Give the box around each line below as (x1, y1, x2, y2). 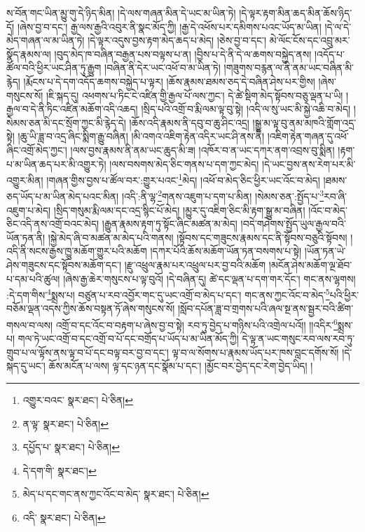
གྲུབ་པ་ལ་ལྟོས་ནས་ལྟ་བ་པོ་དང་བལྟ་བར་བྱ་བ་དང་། (6, 344, 169, 359)
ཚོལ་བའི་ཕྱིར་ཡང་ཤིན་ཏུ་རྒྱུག (6, 60, 102, 75)
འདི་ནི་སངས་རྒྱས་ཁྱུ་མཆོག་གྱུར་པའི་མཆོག (6, 244, 147, 258)
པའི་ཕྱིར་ (329, 287, 359, 302)
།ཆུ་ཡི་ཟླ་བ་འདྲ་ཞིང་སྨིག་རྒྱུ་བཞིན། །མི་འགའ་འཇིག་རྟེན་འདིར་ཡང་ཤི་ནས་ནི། (18, 129, 264, 143)
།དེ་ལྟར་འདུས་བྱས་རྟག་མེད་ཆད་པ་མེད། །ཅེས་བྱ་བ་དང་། (88, 33, 267, 48)
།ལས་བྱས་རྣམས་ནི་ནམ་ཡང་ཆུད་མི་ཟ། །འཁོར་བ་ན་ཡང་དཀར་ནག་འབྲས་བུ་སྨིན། (70, 142, 335, 157)
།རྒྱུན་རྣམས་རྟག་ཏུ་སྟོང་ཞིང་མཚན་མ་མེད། (102, 216, 237, 231)
